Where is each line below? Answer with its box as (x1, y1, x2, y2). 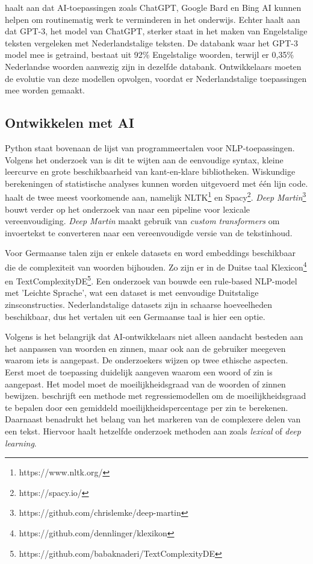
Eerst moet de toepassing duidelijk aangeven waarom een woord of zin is (5, 366, 273, 378)
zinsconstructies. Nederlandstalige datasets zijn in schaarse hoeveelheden (5, 298, 273, 311)
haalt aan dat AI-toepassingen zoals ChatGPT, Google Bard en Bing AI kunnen (5, 1, 302, 13)
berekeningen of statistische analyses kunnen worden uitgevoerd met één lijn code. (5, 177, 308, 189)
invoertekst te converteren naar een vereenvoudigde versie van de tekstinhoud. (5, 226, 293, 239)
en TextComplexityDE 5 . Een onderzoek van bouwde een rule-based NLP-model (5, 273, 297, 287)
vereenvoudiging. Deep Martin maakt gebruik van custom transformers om (5, 215, 280, 227)
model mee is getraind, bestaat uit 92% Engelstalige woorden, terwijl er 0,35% (5, 48, 294, 61)
